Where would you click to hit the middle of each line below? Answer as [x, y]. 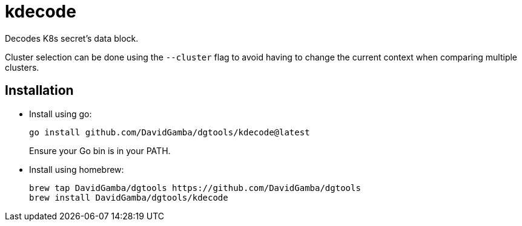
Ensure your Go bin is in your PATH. [100, 150]
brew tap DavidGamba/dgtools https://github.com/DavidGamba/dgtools [195, 188]
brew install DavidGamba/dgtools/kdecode [129, 197]
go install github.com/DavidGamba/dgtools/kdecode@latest [170, 132]
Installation [39, 91]
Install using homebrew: [77, 169]
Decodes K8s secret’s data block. [72, 38]
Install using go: [61, 114]
